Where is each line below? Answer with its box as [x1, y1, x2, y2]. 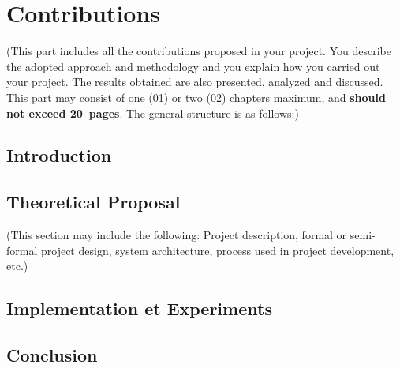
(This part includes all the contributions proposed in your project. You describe [6, 43, 391, 59]
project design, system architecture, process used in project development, [40, 242, 394, 258]
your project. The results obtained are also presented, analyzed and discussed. [6, 73, 383, 90]
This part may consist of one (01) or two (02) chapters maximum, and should [6, 88, 386, 105]
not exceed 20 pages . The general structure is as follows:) [6, 104, 299, 121]
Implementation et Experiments [6, 296, 272, 321]
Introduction [6, 143, 112, 167]
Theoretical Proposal [6, 190, 181, 214]
